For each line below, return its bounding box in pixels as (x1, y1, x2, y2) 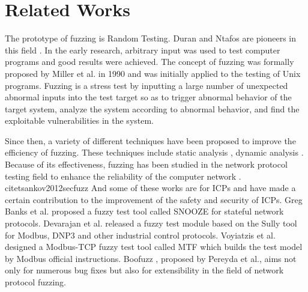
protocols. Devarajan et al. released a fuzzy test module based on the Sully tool (5, 217, 297, 230)
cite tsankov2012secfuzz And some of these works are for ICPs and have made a (5, 181, 296, 194)
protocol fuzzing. (5, 276, 66, 288)
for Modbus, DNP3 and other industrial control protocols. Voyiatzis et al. (5, 228, 276, 241)
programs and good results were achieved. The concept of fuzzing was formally (5, 55, 294, 68)
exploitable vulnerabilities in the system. (5, 114, 154, 127)
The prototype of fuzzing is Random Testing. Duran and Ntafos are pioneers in (5, 32, 297, 44)
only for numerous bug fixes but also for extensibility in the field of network (5, 264, 284, 276)
